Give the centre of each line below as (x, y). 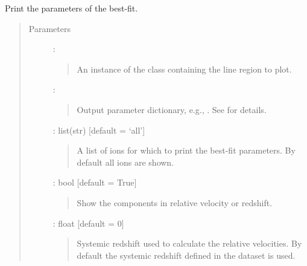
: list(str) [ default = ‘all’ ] (99, 130)
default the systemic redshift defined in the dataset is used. (186, 255)
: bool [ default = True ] (95, 182)
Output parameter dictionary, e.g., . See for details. (172, 109)
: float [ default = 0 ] (88, 223)
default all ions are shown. (125, 162)
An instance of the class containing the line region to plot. (184, 69)
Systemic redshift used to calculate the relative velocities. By (189, 243)
